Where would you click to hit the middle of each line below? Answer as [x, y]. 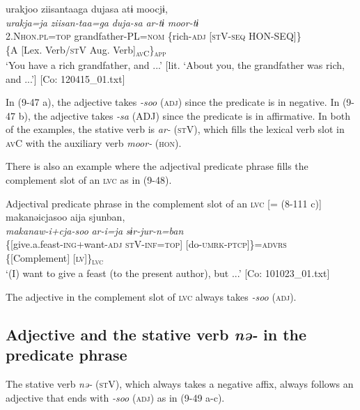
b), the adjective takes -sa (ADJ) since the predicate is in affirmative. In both [184, 115]
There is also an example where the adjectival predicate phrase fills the [157, 166]
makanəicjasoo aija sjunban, [65, 217]
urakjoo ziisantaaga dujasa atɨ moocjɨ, [87, 8]
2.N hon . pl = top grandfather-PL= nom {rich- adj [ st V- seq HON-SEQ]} [154, 36]
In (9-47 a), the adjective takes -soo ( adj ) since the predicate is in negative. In [173, 102]
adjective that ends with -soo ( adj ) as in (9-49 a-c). [115, 397]
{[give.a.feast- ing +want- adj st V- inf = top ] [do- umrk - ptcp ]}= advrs [146, 244]
